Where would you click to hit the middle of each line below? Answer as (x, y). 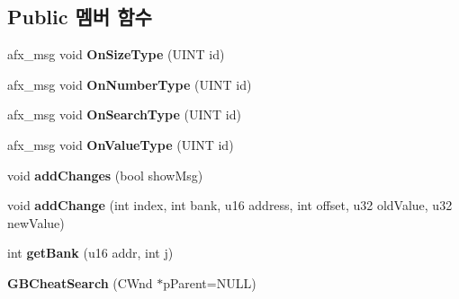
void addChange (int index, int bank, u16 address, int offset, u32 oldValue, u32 (230, 205)
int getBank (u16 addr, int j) (90, 253)
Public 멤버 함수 (80, 17)
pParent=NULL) (210, 282)
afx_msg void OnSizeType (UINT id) (116, 54)
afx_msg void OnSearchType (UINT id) (124, 114)
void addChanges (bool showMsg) (105, 175)
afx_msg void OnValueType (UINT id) (121, 144)
